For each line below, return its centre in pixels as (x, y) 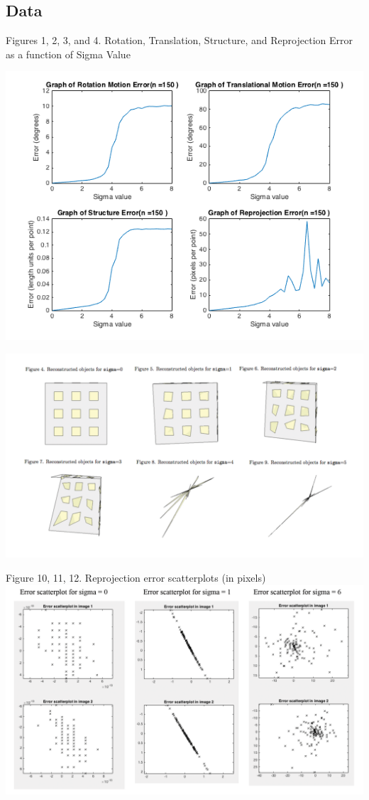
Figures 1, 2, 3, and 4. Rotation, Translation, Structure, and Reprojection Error (179, 40)
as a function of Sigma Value (68, 54)
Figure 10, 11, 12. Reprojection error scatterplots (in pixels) (136, 578)
